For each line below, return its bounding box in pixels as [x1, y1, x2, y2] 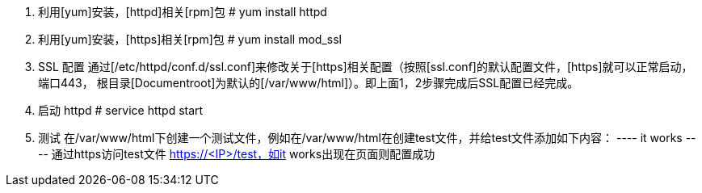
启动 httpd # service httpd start [38, 103, 204, 117]
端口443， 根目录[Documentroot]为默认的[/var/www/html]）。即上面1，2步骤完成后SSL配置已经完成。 [38, 76, 579, 90]
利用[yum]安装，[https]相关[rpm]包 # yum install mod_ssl [38, 32, 342, 46]
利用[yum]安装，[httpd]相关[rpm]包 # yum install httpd [38, 5, 327, 19]
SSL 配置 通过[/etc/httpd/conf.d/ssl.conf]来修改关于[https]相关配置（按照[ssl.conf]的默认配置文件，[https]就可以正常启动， [38, 60, 693, 73]
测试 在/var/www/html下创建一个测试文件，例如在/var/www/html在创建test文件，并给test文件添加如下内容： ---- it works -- [38, 131, 696, 145]
